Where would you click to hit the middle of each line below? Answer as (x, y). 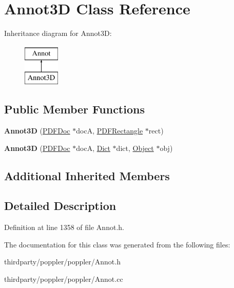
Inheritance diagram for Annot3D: (58, 33)
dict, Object (135, 148)
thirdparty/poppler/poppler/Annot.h (62, 262)
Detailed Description (60, 206)
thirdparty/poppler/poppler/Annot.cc (64, 279)
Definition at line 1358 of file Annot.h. (64, 227)
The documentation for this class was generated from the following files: (117, 244)
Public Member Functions (74, 109)
